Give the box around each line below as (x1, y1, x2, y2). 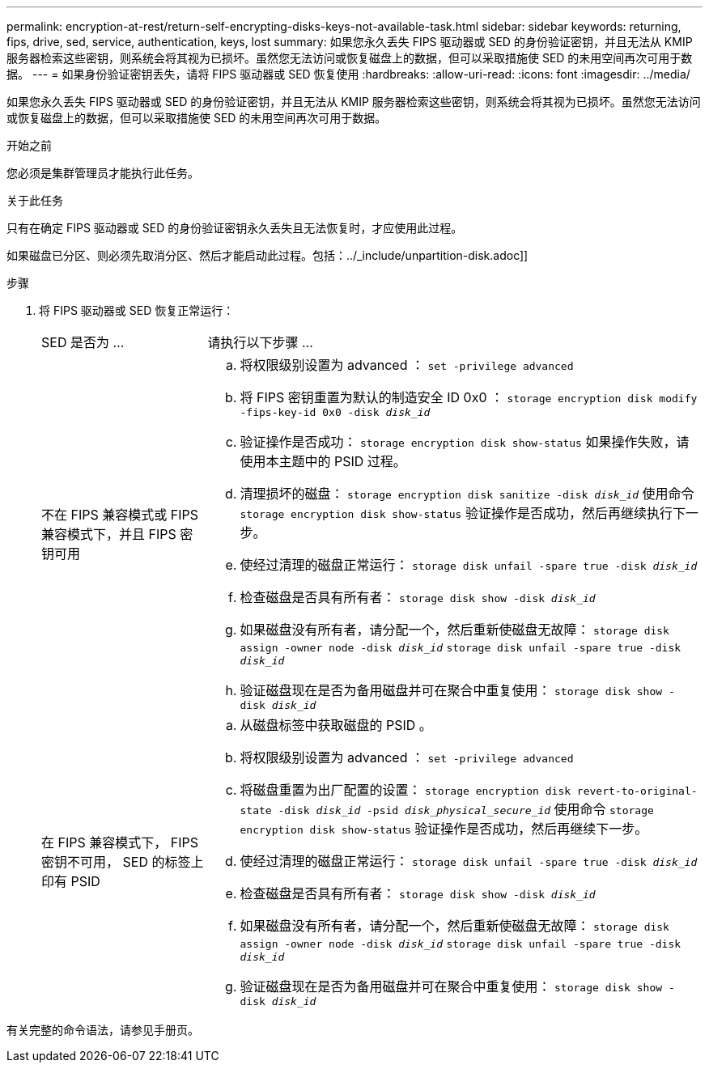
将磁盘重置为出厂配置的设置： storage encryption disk (240, 782, 571, 798)
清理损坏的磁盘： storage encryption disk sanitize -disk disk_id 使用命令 (240, 486, 694, 502)
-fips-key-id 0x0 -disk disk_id (240, 406, 431, 418)
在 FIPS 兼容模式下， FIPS (41, 834, 198, 851)
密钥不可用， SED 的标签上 (41, 854, 204, 870)
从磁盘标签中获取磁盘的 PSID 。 (240, 717, 432, 733)
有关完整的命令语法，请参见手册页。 (6, 1023, 199, 1037)
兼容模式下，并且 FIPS (41, 525, 176, 542)
